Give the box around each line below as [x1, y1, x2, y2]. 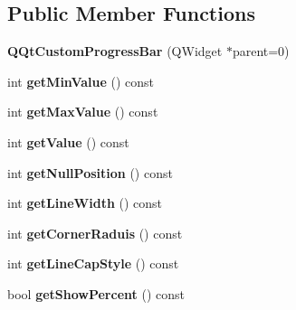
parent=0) [232, 42, 290, 61]
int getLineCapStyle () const [7, 254, 179, 273]
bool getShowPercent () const [7, 284, 185, 303]
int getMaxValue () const [7, 102, 158, 121]
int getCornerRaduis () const [7, 223, 183, 242]
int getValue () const [7, 132, 129, 151]
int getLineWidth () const [7, 193, 163, 212]
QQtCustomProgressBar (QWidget [7, 42, 223, 61]
